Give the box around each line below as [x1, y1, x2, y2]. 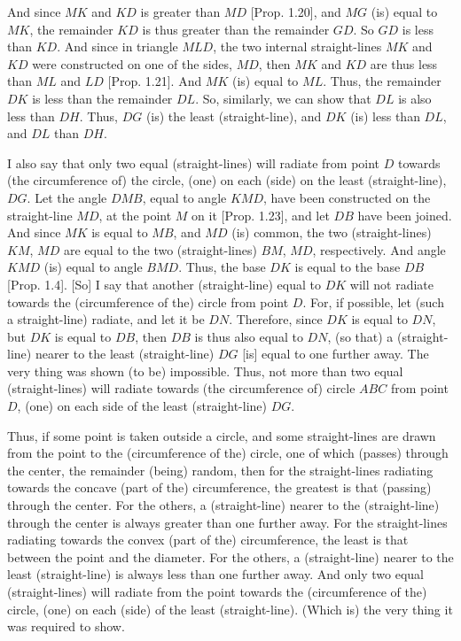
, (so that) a [327, 327, 394, 345]
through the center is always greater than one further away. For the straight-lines [7, 513, 448, 531]
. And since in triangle [57, 37, 178, 56]
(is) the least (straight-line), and [145, 106, 322, 125]
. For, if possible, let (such [302, 292, 444, 311]
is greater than [140, 3, 221, 20]
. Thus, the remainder [323, 72, 441, 90]
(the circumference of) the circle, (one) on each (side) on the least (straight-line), [7, 171, 447, 189]
